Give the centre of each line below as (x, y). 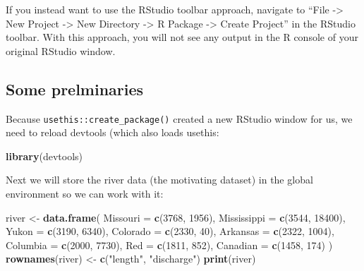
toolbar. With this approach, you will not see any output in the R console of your (182, 37)
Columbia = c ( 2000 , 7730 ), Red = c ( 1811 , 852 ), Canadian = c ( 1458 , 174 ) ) (169, 245)
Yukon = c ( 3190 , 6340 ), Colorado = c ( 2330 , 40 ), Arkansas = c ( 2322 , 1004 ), (170, 231)
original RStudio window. (61, 50)
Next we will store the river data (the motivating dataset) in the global (159, 180)
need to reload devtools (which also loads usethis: (113, 132)
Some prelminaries (75, 89)
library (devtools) (44, 156)
